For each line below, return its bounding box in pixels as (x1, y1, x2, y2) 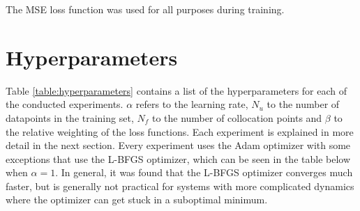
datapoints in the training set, (6, 110, 134, 125)
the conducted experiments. (6, 97, 123, 111)
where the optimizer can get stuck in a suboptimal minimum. (6, 192, 268, 207)
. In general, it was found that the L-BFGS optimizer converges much (55, 165, 353, 180)
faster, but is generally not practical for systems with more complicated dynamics (6, 178, 354, 193)
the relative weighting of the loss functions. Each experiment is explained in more (6, 124, 354, 139)
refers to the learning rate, (135, 97, 248, 111)
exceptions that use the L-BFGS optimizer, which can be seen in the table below (6, 151, 351, 166)
